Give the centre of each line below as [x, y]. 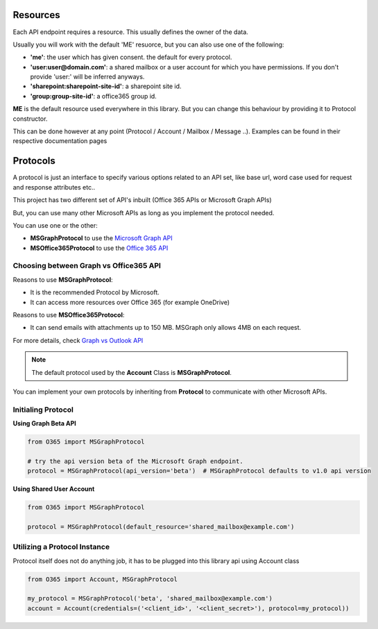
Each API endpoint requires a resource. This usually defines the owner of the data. [131, 32]
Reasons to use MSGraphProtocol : [63, 279]
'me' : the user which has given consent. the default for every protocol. [131, 57]
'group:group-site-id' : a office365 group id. [94, 96]
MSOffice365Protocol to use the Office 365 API [99, 248]
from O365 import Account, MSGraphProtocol [103, 579]
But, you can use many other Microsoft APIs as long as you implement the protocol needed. [144, 212]
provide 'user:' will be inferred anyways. [87, 77]
